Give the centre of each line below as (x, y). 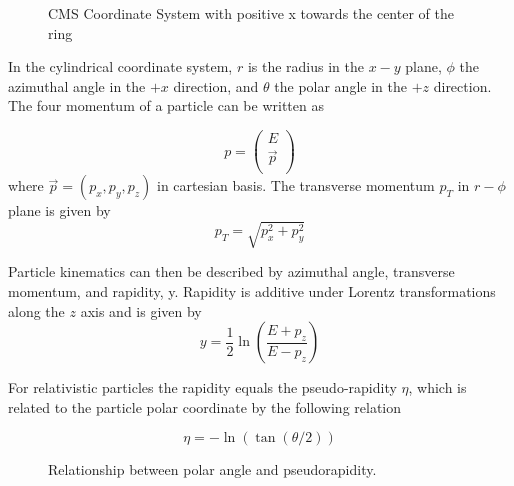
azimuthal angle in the (77, 85)
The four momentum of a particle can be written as (166, 105)
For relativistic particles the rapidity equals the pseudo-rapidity (202, 387)
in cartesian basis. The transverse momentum (295, 185)
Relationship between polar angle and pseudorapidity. (212, 469)
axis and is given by (141, 310)
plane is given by (59, 210)
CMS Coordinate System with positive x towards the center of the (251, 13)
